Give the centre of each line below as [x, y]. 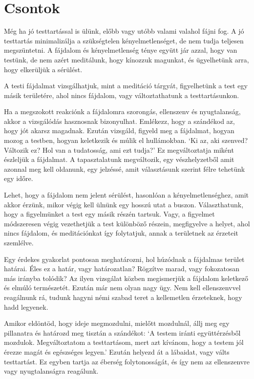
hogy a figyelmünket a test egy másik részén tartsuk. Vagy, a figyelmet [109, 214]
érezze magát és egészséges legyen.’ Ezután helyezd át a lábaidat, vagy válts [117, 351]
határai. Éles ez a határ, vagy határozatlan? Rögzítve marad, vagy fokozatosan [122, 269]
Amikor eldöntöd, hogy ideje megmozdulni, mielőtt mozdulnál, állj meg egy [117, 323]
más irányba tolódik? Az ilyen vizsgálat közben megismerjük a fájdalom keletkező [126, 278]
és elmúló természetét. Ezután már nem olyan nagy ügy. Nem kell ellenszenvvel [122, 288]
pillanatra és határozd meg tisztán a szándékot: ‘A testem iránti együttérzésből [122, 332]
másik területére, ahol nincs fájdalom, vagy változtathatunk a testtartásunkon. [122, 95]
